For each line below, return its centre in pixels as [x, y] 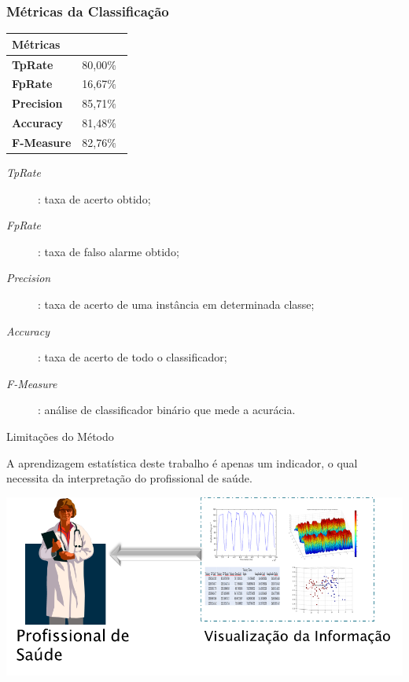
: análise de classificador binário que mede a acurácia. [167, 410]
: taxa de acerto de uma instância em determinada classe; [176, 304]
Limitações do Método [60, 436]
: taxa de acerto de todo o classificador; [133, 357]
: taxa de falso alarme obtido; [109, 251]
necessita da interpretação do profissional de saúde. [129, 478]
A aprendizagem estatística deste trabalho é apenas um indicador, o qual [182, 462]
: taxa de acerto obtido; [94, 198]
